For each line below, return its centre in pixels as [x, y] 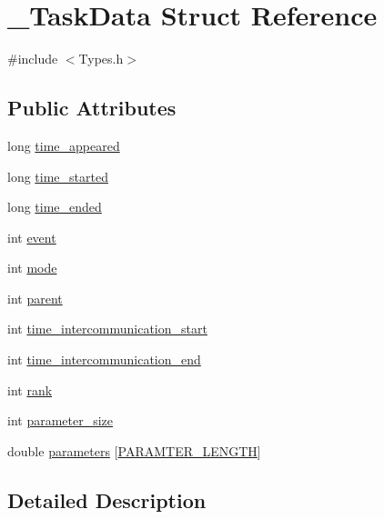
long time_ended [55, 207]
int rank [30, 389]
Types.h [101, 59]
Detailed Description [107, 499]
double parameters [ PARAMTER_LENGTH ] [134, 450]
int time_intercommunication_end [104, 359]
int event [32, 237]
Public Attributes [92, 108]
